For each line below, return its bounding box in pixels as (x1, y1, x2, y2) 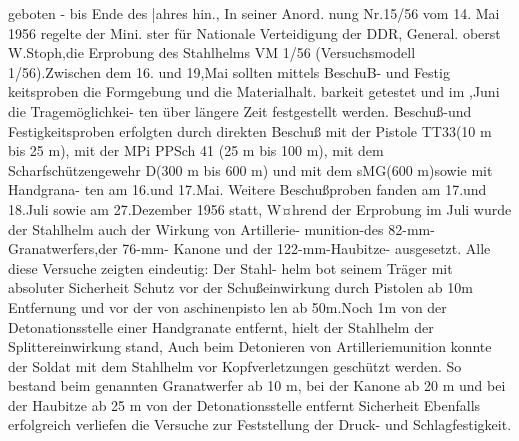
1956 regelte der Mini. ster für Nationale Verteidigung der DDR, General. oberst (8, 22, 501, 43)
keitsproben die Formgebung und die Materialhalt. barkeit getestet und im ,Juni (8, 81, 500, 102)
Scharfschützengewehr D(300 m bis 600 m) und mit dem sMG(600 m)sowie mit (8, 159, 493, 180)
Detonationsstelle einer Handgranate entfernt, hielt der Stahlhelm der (8, 316, 434, 337)
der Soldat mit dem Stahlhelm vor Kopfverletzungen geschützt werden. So (8, 355, 462, 376)
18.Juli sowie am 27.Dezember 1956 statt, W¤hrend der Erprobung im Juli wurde (8, 198, 512, 219)
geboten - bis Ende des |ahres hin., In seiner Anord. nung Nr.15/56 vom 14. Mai (8, 3, 500, 23)
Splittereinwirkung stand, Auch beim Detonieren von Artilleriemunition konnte (8, 336, 492, 357)
